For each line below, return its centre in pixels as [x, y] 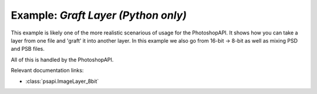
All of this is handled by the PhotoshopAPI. [62, 60]
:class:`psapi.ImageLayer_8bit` [62, 81]
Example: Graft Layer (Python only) [99, 15]
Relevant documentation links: [47, 71]
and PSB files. [28, 49]
